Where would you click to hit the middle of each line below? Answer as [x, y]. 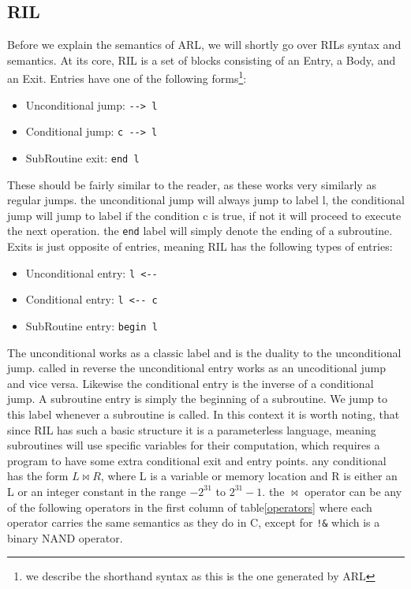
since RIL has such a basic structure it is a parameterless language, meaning [192, 429]
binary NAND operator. [65, 537]
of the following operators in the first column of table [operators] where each [190, 507]
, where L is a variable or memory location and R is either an [249, 476]
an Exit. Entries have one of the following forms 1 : [127, 77]
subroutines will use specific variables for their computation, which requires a [194, 445]
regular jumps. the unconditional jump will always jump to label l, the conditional [206, 200]
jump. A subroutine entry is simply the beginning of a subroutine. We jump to [197, 399]
